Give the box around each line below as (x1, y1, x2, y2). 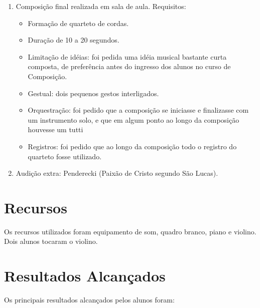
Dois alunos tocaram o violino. (4, 236, 98, 246)
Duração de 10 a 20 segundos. (28, 35, 119, 45)
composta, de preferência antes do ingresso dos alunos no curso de (28, 61, 231, 72)
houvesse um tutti (28, 124, 83, 135)
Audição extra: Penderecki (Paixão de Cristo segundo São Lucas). (16, 168, 218, 178)
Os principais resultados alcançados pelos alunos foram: (4, 294, 175, 305)
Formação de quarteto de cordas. (28, 18, 129, 28)
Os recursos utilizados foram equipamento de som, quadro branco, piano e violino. (4, 226, 256, 236)
